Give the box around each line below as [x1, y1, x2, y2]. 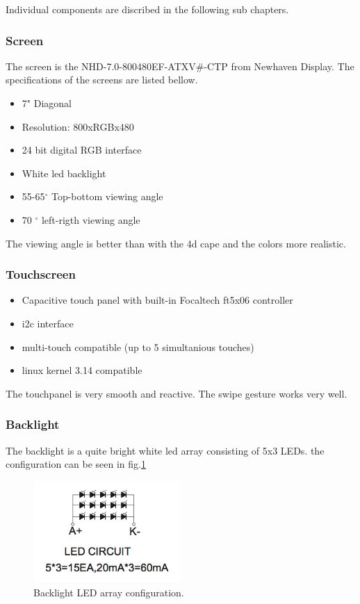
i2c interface [22, 316, 74, 330]
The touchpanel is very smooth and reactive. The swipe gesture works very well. [6, 386, 347, 400]
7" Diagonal [22, 96, 72, 110]
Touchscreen [6, 266, 76, 283]
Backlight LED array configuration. [33, 585, 184, 599]
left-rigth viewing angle [41, 212, 140, 227]
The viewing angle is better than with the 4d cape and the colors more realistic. [6, 236, 346, 250]
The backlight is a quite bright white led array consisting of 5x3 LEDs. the [6, 443, 325, 457]
